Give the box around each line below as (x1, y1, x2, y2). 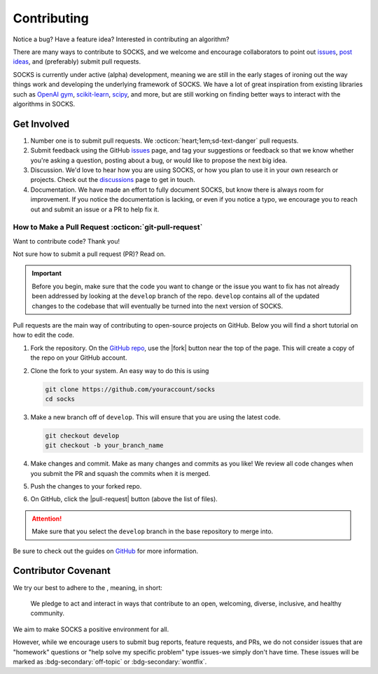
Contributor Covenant (13, 565, 111, 577)
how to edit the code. (13, 331, 75, 339)
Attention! (31, 514, 62, 523)
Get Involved (13, 118, 70, 129)
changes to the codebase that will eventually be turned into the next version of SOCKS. (31, 302, 283, 310)
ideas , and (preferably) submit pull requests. (13, 57, 141, 66)
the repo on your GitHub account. (30, 353, 127, 362)
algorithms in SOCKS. (13, 99, 76, 108)
